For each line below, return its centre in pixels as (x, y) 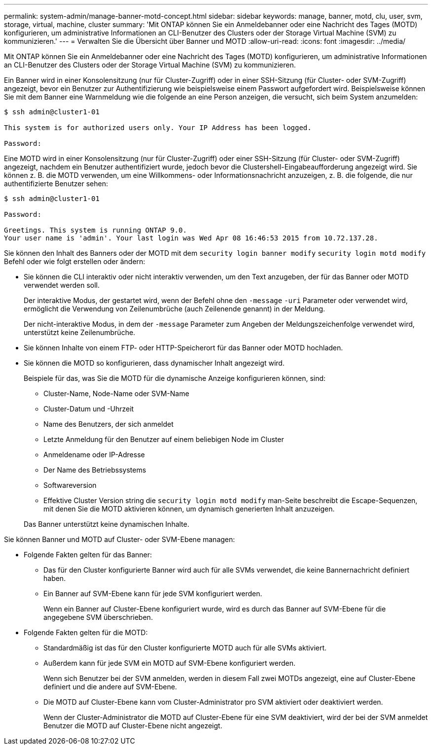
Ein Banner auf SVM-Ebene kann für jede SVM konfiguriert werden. (153, 594)
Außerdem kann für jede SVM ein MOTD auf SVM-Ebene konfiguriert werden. (170, 663)
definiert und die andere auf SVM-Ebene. (110, 687)
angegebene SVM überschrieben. (98, 617)
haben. (55, 578)
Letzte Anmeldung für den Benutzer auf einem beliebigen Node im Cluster (164, 439)
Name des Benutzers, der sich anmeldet (108, 424)
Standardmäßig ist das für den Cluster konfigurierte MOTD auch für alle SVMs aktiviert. (185, 648)
